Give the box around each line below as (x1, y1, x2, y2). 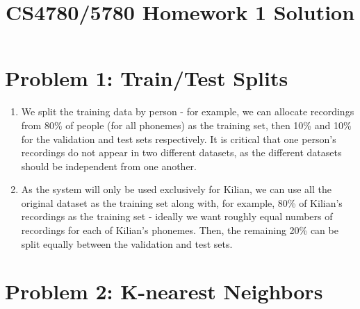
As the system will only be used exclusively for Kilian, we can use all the (21, 182, 332, 197)
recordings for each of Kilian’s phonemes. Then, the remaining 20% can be (21, 223, 338, 237)
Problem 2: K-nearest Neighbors (5, 277, 323, 306)
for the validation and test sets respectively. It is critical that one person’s (21, 131, 336, 146)
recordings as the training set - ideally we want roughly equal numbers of (21, 209, 333, 224)
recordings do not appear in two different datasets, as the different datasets (21, 145, 342, 160)
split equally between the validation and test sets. (21, 236, 233, 251)
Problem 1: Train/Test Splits (5, 64, 288, 92)
